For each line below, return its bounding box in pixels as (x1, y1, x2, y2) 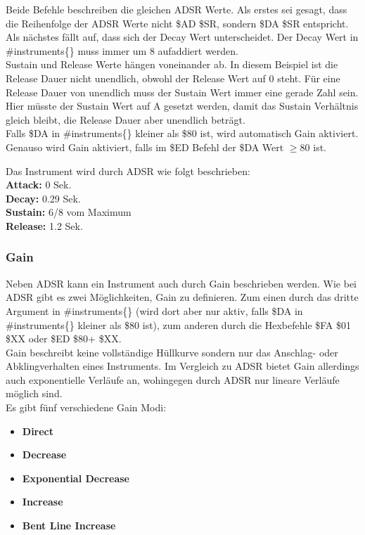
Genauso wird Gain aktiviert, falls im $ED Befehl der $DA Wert (6, 139, 284, 154)
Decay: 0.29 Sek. (6, 191, 81, 205)
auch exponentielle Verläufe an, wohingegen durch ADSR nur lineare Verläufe (6, 372, 340, 387)
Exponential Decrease (22, 470, 129, 485)
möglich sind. (6, 386, 63, 401)
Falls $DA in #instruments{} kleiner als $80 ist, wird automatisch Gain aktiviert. (6, 126, 359, 141)
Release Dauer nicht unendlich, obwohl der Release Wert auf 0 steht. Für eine (6, 70, 340, 85)
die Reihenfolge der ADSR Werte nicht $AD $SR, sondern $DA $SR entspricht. (6, 15, 349, 30)
